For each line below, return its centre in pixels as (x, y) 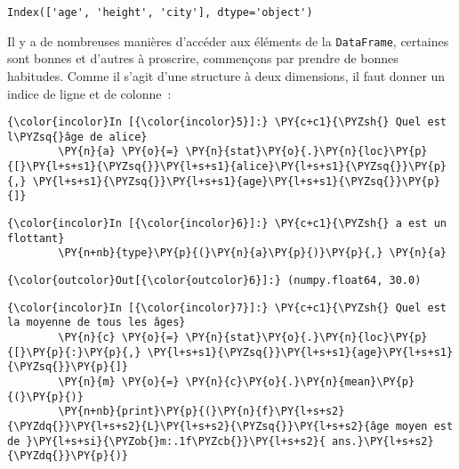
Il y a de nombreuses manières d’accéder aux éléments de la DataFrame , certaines (228, 40)
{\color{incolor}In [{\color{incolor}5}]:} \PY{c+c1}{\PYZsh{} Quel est (227, 122)
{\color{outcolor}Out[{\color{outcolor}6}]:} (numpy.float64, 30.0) (214, 280)
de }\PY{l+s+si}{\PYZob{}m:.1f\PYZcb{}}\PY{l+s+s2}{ (166, 441)
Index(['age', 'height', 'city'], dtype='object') (160, 12)
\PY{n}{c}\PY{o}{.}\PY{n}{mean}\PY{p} (300, 381)
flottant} (36, 238)
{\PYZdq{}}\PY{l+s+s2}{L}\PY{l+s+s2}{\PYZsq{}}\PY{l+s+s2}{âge (198, 426)
